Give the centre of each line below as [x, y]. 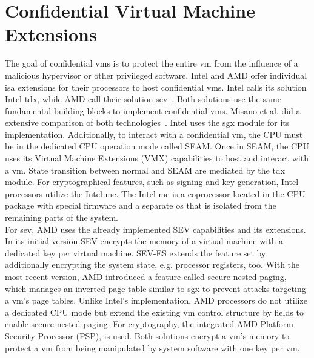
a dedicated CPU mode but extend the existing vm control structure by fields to [154, 312]
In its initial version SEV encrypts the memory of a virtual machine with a [144, 241]
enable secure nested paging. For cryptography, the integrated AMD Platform [149, 324]
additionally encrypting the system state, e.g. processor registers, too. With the [152, 265]
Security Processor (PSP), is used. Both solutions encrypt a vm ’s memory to [147, 335]
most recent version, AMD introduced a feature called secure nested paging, [146, 276]
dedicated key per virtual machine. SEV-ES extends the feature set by [135, 252]
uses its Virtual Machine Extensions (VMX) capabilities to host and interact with [157, 158]
